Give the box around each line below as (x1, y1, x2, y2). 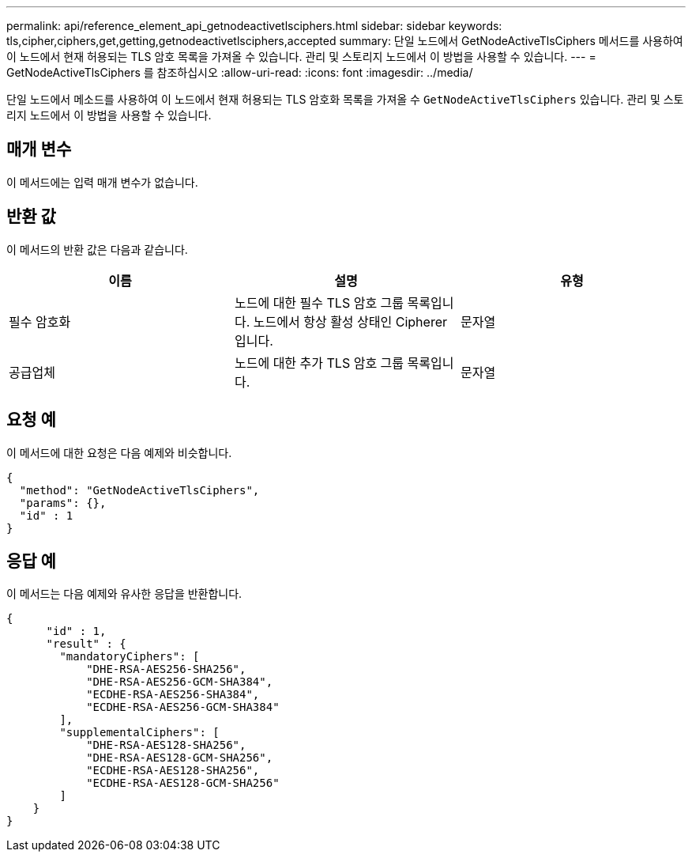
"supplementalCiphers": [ (59, 726, 220, 739)
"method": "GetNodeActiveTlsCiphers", (19, 483, 260, 497)
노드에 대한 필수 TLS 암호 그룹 (234, 294, 404, 311)
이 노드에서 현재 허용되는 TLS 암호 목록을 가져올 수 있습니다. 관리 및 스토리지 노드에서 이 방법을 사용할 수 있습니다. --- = (6, 50, 596, 63)
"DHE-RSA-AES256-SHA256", (86, 663, 246, 676)
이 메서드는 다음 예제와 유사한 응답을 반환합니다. (6, 587, 243, 601)
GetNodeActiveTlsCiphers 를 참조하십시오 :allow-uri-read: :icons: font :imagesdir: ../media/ (6, 66, 473, 79)
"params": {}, (19, 496, 107, 509)
